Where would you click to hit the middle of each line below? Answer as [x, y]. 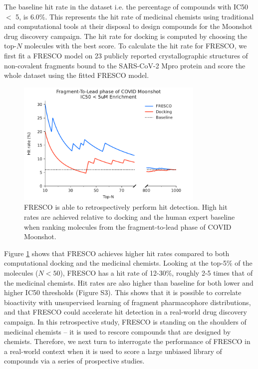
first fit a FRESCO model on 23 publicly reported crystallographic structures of [126, 55]
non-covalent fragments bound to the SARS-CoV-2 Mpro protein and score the [125, 65]
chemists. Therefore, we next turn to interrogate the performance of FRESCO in [127, 341]
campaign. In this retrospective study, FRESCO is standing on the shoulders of [125, 322]
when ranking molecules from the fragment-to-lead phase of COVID [128, 226]
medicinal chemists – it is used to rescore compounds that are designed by [118, 331]
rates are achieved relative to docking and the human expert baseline [129, 217]
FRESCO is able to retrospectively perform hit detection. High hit [126, 207]
